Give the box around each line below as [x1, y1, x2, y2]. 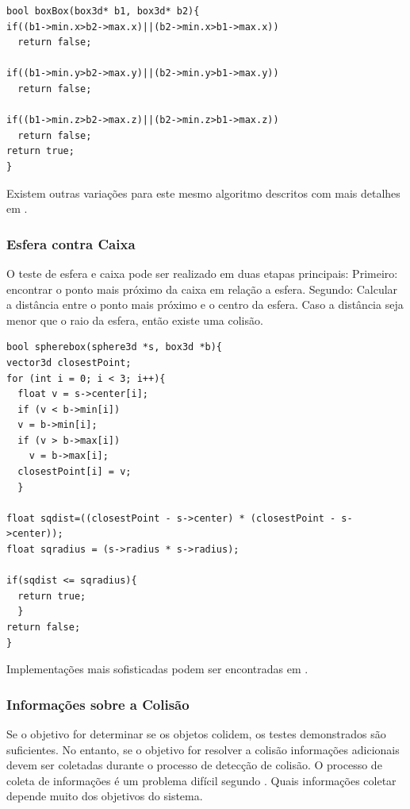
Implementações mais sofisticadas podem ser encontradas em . [6, 661, 308, 677]
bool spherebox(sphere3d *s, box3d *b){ [6, 341, 223, 353]
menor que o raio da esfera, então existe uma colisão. [6, 311, 263, 328]
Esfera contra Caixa [6, 233, 136, 253]
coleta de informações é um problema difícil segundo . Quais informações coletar [6, 772, 397, 788]
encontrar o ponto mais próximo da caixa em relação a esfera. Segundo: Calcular [6, 280, 398, 297]
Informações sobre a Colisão [6, 694, 190, 714]
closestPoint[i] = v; [17, 466, 132, 478]
